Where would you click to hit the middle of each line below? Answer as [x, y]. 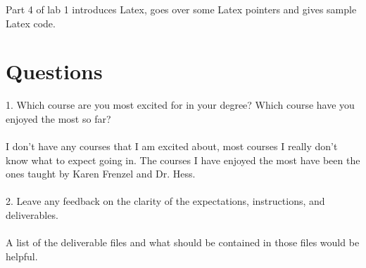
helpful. [22, 256]
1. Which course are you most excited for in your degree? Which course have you [180, 105]
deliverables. [32, 215]
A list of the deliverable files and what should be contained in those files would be [183, 242]
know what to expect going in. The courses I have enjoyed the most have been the [183, 160]
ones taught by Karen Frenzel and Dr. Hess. [101, 174]
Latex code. [31, 23]
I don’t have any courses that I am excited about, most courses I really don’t [172, 146]
